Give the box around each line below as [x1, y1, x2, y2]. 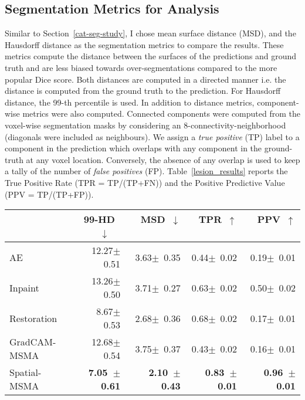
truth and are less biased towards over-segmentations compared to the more [5, 61, 277, 73]
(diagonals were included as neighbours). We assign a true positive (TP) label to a [5, 130, 300, 143]
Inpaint [9, 280, 39, 294]
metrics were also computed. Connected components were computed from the [22, 107, 300, 120]
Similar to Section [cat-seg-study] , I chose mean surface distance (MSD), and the [5, 27, 296, 39]
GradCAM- [9, 335, 56, 349]
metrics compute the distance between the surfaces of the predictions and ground [5, 50, 297, 62]
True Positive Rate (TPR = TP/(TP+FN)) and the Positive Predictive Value [5, 176, 285, 188]
